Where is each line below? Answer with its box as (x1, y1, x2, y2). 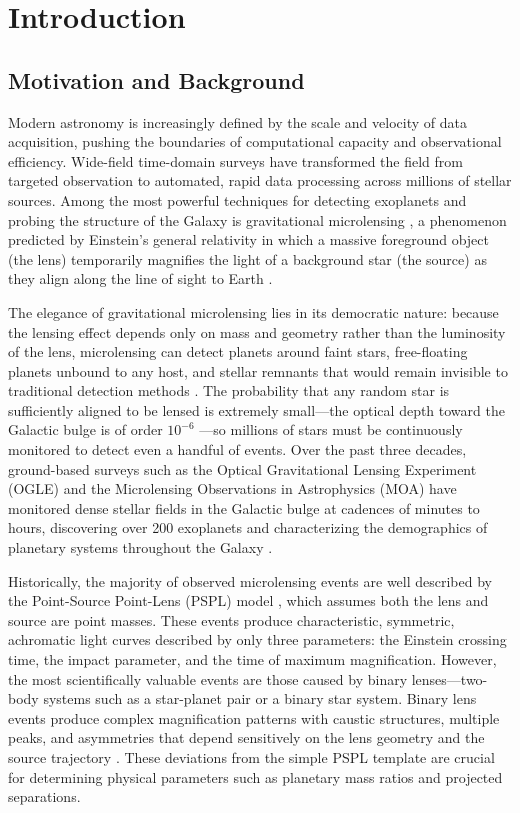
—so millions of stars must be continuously (199, 419, 463, 440)
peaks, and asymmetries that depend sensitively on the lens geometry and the (8, 727, 485, 748)
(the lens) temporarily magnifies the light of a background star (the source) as (8, 248, 487, 269)
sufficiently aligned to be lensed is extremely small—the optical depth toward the (8, 399, 505, 420)
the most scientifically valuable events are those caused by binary (8, 668, 408, 689)
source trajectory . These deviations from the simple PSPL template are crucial (8, 746, 495, 767)
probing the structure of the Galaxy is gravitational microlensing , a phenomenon (8, 209, 507, 230)
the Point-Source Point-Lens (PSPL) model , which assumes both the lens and (8, 590, 489, 611)
